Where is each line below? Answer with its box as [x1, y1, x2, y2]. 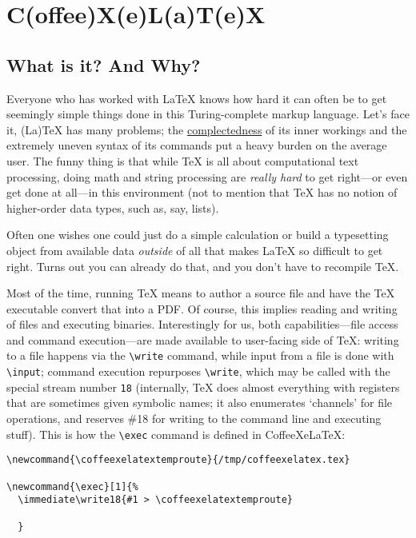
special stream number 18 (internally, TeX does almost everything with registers [6, 378, 400, 395]
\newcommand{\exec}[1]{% [6, 480, 138, 492]
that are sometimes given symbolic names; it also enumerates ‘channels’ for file [6, 394, 393, 411]
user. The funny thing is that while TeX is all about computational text [6, 152, 359, 169]
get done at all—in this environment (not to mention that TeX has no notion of [6, 184, 398, 201]
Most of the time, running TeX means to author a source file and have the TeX [6, 285, 395, 301]
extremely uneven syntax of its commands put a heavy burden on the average [6, 137, 387, 153]
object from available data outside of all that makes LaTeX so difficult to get [6, 241, 383, 258]
